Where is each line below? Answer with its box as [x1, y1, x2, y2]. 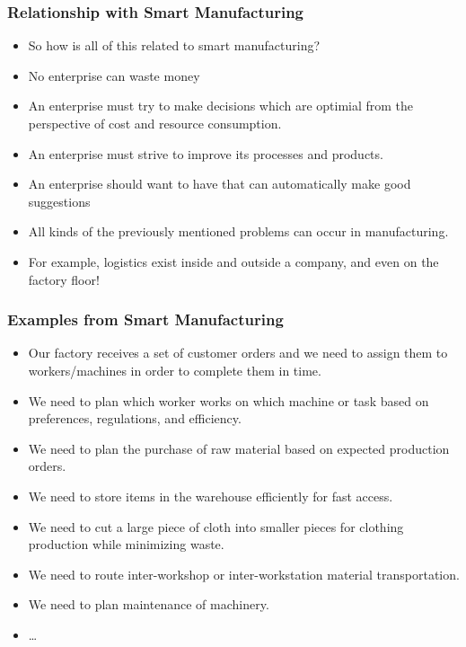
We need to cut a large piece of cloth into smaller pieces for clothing [28, 517, 404, 536]
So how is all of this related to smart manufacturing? [28, 36, 321, 55]
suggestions [28, 191, 91, 210]
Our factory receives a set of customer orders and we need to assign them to [28, 343, 448, 362]
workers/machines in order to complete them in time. [28, 360, 321, 379]
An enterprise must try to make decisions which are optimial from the [28, 96, 414, 115]
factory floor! [28, 270, 100, 288]
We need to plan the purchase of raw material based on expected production [28, 439, 450, 457]
